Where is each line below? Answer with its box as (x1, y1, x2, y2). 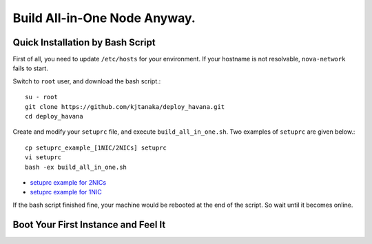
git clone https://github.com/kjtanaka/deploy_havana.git (25, 103, 225, 110)
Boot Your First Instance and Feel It (12, 218, 166, 230)
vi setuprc (25, 154, 62, 161)
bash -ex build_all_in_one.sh (25, 163, 127, 171)
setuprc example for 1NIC (30, 188, 103, 196)
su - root (25, 93, 58, 101)
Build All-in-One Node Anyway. (12, 10, 196, 26)
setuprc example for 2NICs (30, 178, 107, 186)
